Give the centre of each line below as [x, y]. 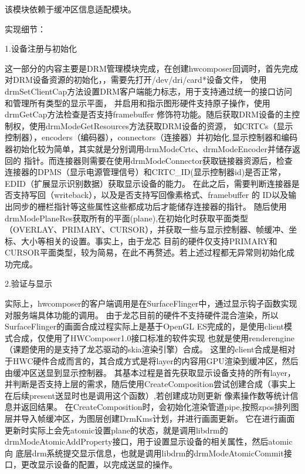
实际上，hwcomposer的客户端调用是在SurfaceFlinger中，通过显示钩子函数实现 [151, 303]
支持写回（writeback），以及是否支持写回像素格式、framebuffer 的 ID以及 [150, 195]
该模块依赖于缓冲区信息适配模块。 [70, 9]
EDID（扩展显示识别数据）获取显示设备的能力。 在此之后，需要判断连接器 [148, 183]
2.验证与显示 [28, 283]
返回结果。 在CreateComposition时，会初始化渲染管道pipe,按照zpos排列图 [160, 407]
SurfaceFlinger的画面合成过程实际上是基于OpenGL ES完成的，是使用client [145, 326]
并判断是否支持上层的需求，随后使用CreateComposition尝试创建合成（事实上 [150, 384]
